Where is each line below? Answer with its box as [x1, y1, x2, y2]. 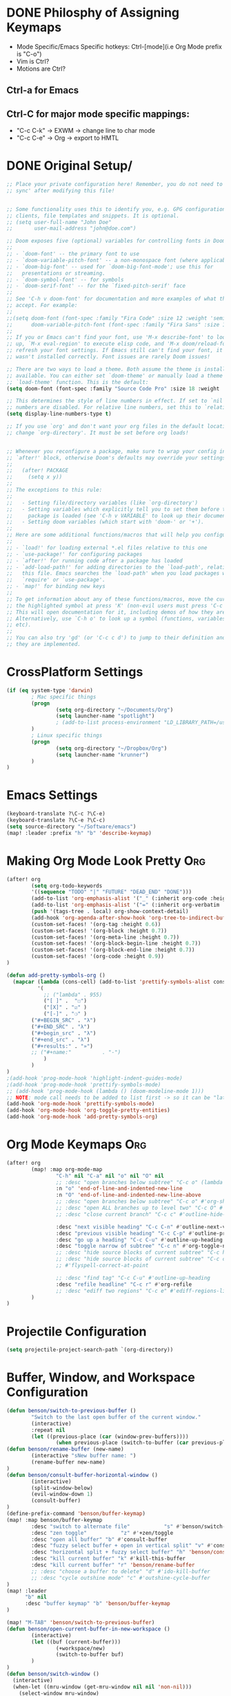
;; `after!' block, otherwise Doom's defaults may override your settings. [6, 454, 229, 461]
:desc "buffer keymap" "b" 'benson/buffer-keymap [24, 1600, 170, 1607]
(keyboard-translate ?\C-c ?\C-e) [6, 811, 106, 818]
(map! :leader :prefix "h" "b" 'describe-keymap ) [6, 829, 152, 836]
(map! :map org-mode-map [31, 1165, 103, 1173]
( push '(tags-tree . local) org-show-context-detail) [31, 908, 189, 915]
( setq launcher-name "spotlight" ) [55, 712, 155, 720]
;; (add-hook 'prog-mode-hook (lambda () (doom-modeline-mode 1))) [6, 1087, 205, 1094]
